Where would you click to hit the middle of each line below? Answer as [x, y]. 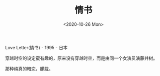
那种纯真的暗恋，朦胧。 [29, 69]
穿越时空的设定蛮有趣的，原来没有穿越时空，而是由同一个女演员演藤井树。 [81, 58]
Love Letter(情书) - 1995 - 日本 [37, 47]
